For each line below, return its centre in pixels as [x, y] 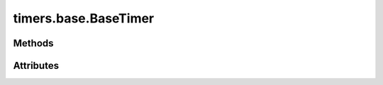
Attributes [36, 66]
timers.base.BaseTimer [84, 18]
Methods [33, 43]
